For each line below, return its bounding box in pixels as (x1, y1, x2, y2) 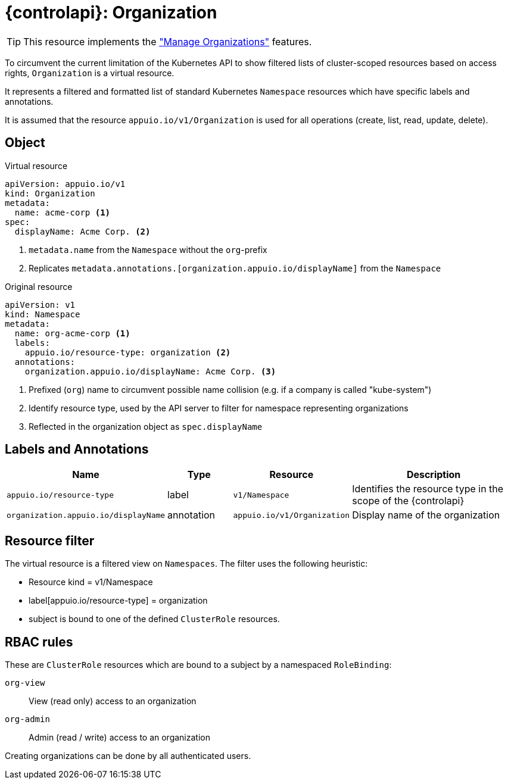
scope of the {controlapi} (352, 495, 465, 507)
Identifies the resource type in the (352, 483, 504, 495)
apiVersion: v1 (5, 299, 76, 310)
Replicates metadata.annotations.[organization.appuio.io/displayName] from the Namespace (29, 263, 441, 273)
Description (406, 468, 461, 481)
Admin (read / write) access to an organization (29, 732, 210, 743)
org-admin (5, 714, 50, 724)
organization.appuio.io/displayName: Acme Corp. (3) (24, 366, 276, 376)
